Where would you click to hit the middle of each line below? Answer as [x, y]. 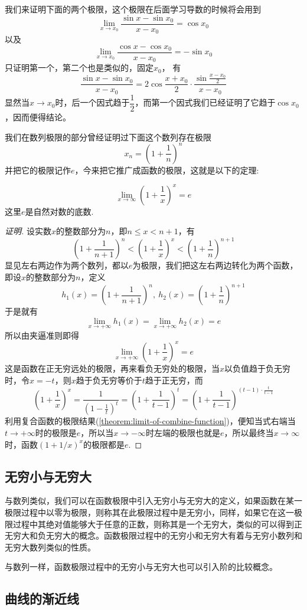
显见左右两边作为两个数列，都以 [67, 265]
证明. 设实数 [28, 231]
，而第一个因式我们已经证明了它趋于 [205, 102]
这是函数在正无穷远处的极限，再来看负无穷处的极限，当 [112, 368]
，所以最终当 [249, 433]
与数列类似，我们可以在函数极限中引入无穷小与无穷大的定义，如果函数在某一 [153, 501]
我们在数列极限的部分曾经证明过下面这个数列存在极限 [108, 137]
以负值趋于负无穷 [258, 368]
